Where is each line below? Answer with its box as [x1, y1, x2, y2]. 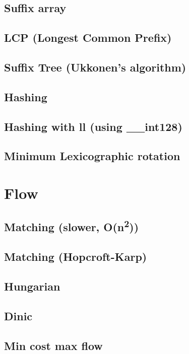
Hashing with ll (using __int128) [4, 118, 182, 134]
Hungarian [4, 278, 60, 294]
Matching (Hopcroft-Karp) [4, 249, 147, 264]
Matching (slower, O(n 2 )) [4, 217, 139, 235]
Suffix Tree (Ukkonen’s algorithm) [4, 59, 186, 75]
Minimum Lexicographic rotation [4, 148, 180, 164]
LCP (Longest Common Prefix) [4, 30, 172, 45]
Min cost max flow [4, 337, 103, 353]
